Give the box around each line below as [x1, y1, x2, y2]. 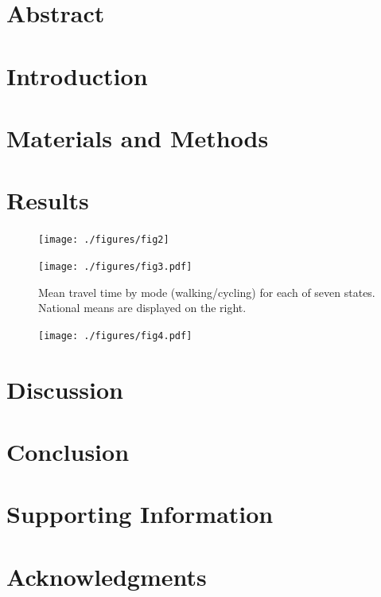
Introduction [6, 59, 148, 92]
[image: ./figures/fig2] [38, 234, 169, 246]
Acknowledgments [6, 560, 207, 592]
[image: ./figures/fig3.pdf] [38, 260, 192, 272]
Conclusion [6, 435, 130, 467]
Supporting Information [6, 497, 274, 530]
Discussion [6, 373, 123, 405]
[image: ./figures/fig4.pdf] [38, 330, 192, 341]
